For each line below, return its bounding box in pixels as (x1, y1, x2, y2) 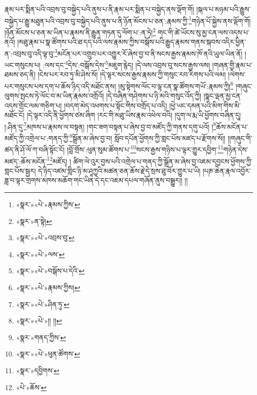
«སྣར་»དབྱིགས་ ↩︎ (16, 365, 60, 375)
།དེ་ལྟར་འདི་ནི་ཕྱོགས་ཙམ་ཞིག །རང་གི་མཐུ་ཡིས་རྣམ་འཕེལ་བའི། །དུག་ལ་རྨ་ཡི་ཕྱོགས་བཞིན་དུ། (27, 110, 241, 120)
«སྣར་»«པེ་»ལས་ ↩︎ (16, 249, 65, 259)
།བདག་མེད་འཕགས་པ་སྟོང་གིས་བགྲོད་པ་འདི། (64, 100, 167, 110)
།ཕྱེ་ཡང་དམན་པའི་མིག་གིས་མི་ (169, 100, 241, 110)
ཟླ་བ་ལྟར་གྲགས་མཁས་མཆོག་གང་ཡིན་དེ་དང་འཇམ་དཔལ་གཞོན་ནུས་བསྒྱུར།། (4, 175, 183, 185)
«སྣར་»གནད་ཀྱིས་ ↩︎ (16, 332, 66, 342)
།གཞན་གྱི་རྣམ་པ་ (212, 59, 253, 70)
